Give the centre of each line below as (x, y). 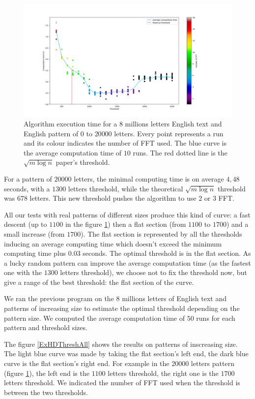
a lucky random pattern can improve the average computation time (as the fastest (127, 262)
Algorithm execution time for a (71, 123)
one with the (23, 272)
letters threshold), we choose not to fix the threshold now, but (154, 272)
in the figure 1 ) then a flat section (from (126, 224)
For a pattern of (28, 178)
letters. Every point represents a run (169, 133)
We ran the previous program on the (59, 298)
